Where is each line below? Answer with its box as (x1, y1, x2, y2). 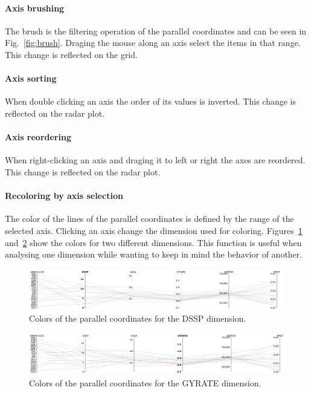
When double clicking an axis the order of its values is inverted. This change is (5, 95, 297, 108)
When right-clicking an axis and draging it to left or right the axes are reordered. (5, 154, 306, 166)
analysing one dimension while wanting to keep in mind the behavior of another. (5, 248, 303, 261)
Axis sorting (5, 72, 57, 85)
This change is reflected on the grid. (5, 48, 138, 60)
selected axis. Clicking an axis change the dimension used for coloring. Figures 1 (5, 224, 303, 236)
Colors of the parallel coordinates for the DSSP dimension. (29, 312, 246, 325)
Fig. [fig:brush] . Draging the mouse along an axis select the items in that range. (5, 36, 301, 49)
